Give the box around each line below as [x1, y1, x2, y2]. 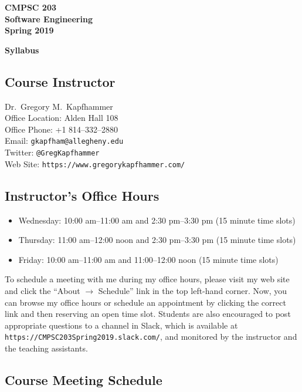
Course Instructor [5, 72, 116, 90]
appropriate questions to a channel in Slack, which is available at [5, 319, 238, 331]
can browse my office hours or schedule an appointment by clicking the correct [5, 296, 286, 308]
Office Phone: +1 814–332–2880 [5, 123, 118, 135]
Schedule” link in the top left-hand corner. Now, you [98, 284, 287, 296]
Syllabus [5, 43, 39, 56]
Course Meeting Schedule [5, 370, 162, 388]
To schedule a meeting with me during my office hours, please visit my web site [5, 273, 290, 285]
